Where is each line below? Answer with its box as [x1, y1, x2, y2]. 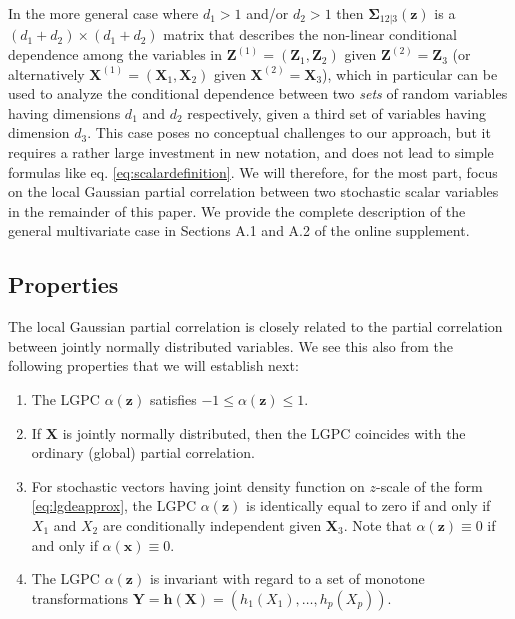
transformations [31, 587, 129, 608]
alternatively [8, 63, 85, 84]
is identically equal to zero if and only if [246, 495, 491, 516]
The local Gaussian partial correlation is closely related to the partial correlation [8, 316, 503, 337]
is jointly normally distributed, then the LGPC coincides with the [62, 422, 466, 443]
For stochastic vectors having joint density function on [31, 475, 365, 496]
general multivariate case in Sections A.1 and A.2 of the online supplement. [8, 220, 470, 241]
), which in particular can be [322, 63, 498, 84]
